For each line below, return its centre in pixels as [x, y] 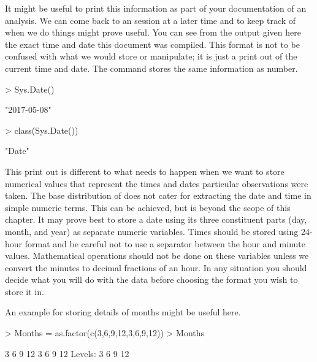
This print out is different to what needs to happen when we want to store [145, 171]
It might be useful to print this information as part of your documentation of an [156, 8]
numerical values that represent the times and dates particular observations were [157, 183]
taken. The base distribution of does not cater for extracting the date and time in [158, 195]
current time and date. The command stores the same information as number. [151, 68]
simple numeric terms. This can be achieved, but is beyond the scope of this [148, 207]
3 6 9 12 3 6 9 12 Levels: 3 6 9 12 [67, 353]
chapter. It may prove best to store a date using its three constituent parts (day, [156, 219]
